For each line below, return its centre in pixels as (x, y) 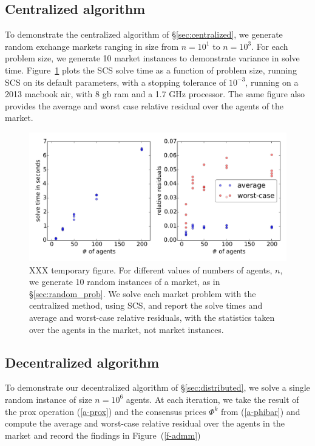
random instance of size (49, 399)
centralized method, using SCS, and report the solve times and (146, 305)
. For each (270, 46)
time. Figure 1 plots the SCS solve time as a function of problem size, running (151, 70)
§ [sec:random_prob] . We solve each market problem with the (143, 293)
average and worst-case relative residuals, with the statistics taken (152, 317)
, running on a (272, 82)
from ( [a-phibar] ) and (260, 411)
